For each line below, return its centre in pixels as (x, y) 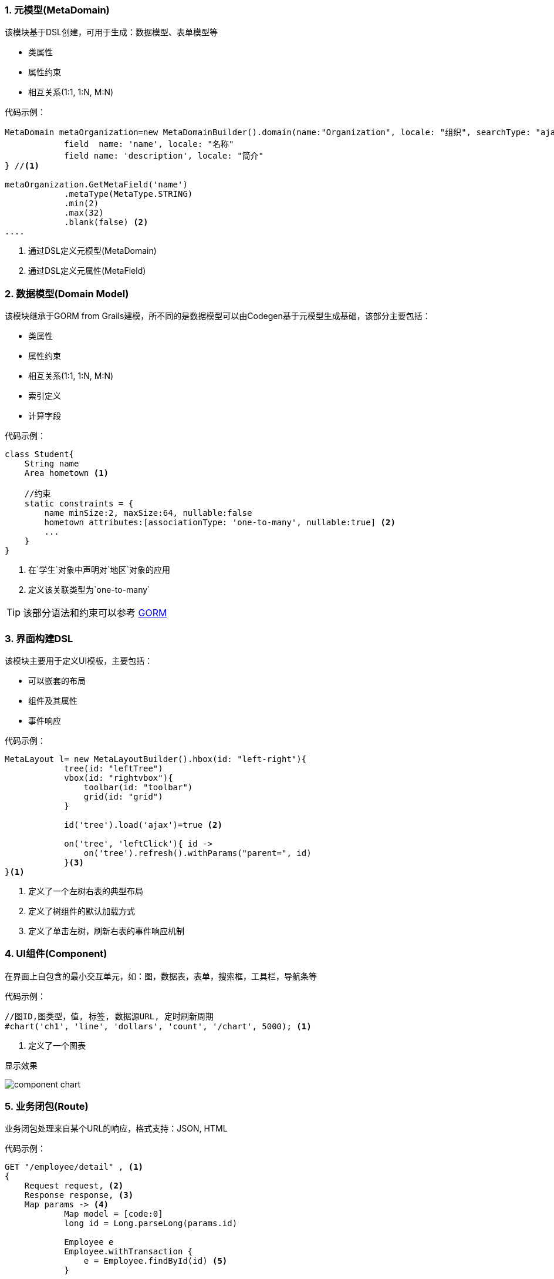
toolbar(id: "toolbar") (138, 787)
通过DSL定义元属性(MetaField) (87, 271)
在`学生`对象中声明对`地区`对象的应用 (99, 570)
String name (52, 464)
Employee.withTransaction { (129, 1252)
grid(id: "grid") (123, 796)
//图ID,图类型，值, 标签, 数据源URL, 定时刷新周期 (109, 1016)
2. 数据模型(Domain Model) (67, 293)
